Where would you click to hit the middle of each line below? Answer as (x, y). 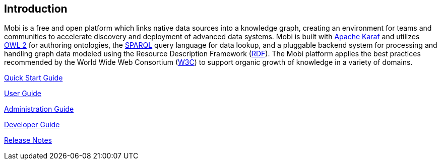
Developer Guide (32, 125)
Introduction (36, 9)
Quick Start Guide (34, 78)
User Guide (23, 94)
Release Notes (28, 140)
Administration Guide (39, 109)
